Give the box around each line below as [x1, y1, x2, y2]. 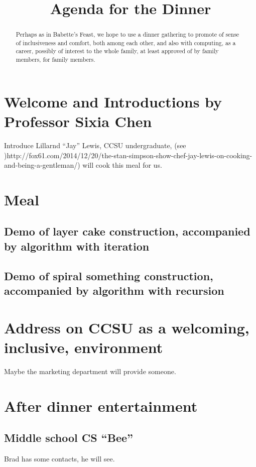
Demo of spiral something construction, [4, 268, 213, 283]
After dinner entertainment [4, 395, 198, 416]
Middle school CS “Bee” [4, 430, 134, 445]
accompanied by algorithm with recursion [4, 283, 224, 298]
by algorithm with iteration [4, 238, 150, 254]
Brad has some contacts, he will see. [4, 453, 115, 463]
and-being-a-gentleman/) [4, 160, 80, 170]
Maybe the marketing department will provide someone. [4, 366, 176, 376]
